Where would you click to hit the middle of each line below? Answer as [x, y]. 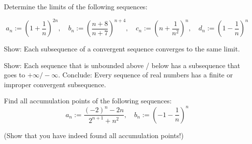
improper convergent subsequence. [55, 84]
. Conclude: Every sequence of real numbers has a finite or [145, 75]
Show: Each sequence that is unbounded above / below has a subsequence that [122, 65]
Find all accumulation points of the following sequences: [88, 101]
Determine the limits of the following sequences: [76, 6]
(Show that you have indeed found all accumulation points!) [94, 135]
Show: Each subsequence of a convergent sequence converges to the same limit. [122, 49]
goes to [15, 75]
